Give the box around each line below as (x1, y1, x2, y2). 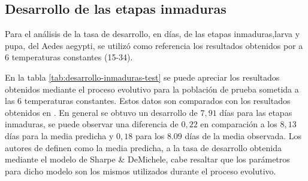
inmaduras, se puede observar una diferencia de (5, 118, 179, 130)
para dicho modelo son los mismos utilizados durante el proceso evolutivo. (5, 164, 276, 177)
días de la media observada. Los (185, 129, 302, 142)
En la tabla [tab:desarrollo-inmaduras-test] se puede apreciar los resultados (5, 70, 280, 83)
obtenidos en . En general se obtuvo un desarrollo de (5, 106, 198, 118)
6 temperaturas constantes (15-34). (5, 51, 133, 63)
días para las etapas (219, 106, 292, 118)
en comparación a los (200, 118, 277, 130)
